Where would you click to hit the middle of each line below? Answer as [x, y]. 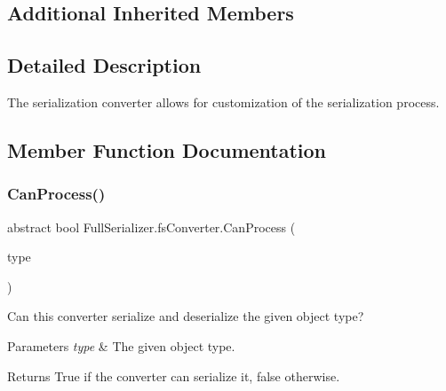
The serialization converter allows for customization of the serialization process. [223, 102]
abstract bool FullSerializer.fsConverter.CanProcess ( [151, 227]
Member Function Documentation [167, 149]
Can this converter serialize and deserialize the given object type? [186, 316]
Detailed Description [104, 65]
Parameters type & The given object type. [121, 345]
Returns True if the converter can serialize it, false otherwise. [174, 375]
